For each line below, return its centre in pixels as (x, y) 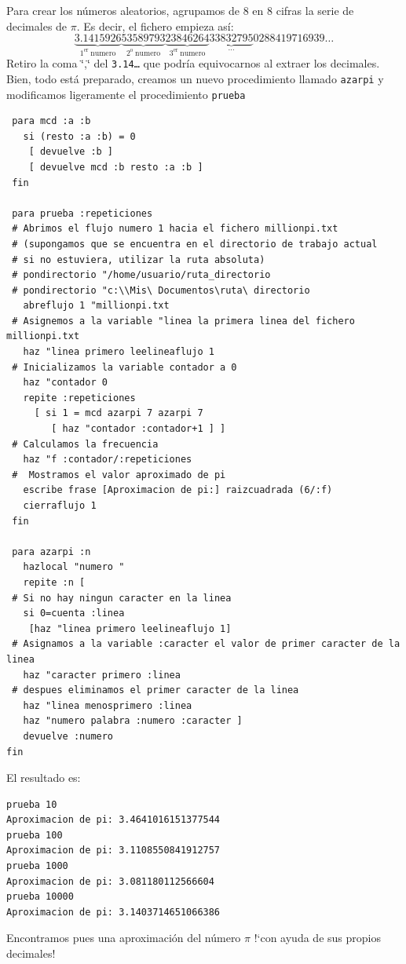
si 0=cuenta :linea (74, 613)
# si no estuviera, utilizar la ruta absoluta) (139, 259)
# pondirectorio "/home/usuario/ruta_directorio (141, 275)
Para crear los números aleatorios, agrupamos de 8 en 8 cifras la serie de (180, 10)
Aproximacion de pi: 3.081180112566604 (110, 881)
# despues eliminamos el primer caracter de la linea (155, 690)
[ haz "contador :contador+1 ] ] (139, 429)
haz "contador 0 (65, 383)
